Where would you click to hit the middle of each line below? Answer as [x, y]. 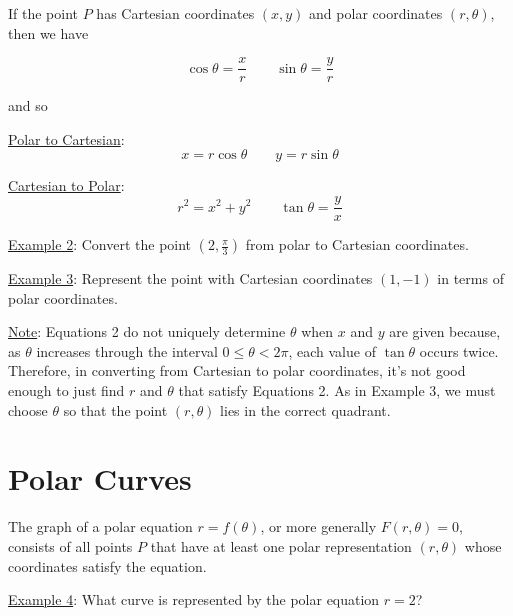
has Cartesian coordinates [175, 13]
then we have [48, 32]
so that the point [115, 409]
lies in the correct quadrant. [305, 409]
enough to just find [66, 390]
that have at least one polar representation [281, 545]
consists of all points [70, 545]
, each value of [332, 350]
